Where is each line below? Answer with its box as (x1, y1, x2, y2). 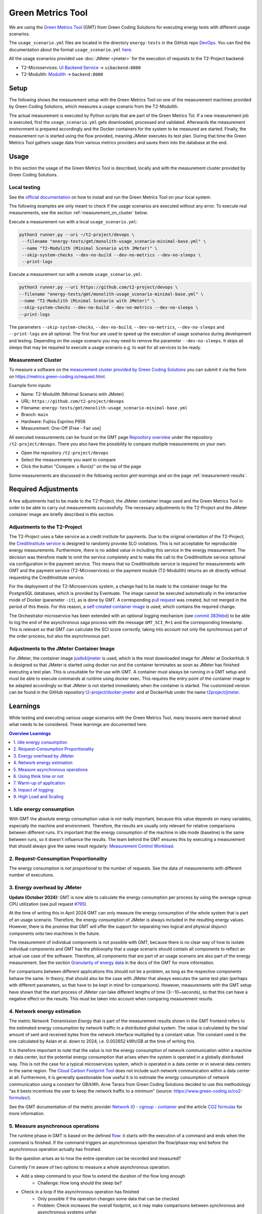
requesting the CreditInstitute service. (9, 574, 85, 580)
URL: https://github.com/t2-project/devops (21, 398, 124, 404)
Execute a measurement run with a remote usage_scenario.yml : (9, 271, 143, 277)
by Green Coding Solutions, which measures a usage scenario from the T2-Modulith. (9, 103, 179, 109)
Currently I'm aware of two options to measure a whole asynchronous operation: (9, 1164, 170, 1170)
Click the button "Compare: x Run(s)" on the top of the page (21, 464, 142, 470)
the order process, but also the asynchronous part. (9, 633, 111, 639)
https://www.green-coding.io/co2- (173, 1088, 243, 1094)
